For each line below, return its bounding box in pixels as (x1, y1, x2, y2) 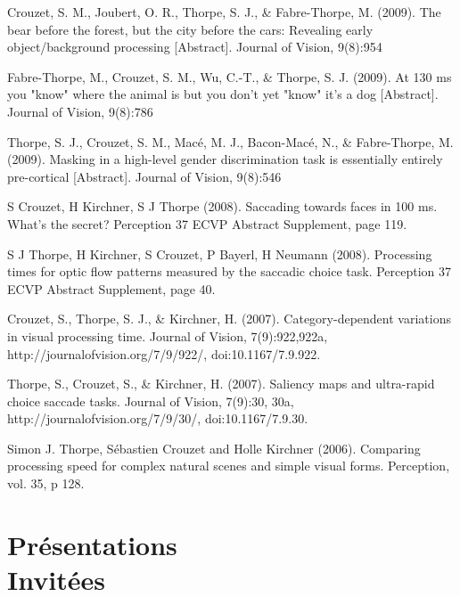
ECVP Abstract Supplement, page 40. (7, 279, 216, 298)
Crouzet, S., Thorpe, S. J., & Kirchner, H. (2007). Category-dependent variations (7, 309, 451, 328)
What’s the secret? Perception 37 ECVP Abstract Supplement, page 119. (7, 214, 407, 233)
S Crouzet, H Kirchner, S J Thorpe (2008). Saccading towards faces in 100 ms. (7, 197, 438, 216)
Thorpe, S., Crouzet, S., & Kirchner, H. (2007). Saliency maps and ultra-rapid (7, 374, 435, 393)
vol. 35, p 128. (7, 474, 85, 493)
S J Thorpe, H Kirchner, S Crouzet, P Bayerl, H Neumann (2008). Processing (7, 244, 432, 263)
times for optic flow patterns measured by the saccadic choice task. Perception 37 (7, 262, 452, 281)
